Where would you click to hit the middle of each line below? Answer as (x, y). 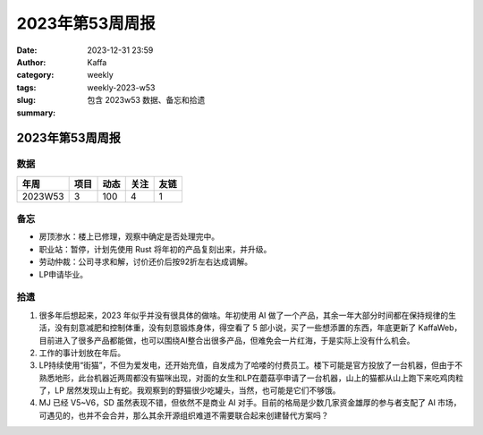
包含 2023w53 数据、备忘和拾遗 (146, 100)
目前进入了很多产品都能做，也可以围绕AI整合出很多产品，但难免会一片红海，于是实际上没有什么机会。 (227, 340)
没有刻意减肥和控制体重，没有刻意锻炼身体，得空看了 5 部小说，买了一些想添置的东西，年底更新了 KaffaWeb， (258, 328)
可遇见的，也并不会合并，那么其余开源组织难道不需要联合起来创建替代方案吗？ (184, 415)
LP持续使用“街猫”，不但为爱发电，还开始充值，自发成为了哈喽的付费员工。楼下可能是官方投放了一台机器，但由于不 (251, 365)
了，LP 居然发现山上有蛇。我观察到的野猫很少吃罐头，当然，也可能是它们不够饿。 (190, 390)
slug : (26, 100)
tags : (26, 87)
